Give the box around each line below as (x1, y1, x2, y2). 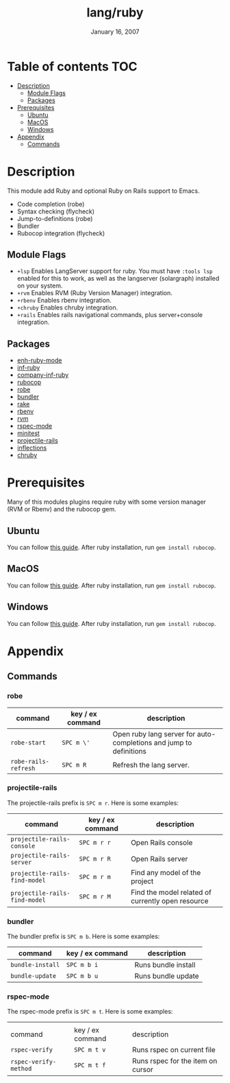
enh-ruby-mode (16, 356, 62, 364)
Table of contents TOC (7, 58, 138, 74)
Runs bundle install (134, 960, 196, 970)
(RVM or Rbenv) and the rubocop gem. (7, 505, 116, 513)
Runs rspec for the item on (132, 1056, 218, 1066)
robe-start (10, 738, 46, 746)
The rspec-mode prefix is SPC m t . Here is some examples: (7, 1008, 173, 1016)
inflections (16, 444, 47, 452)
